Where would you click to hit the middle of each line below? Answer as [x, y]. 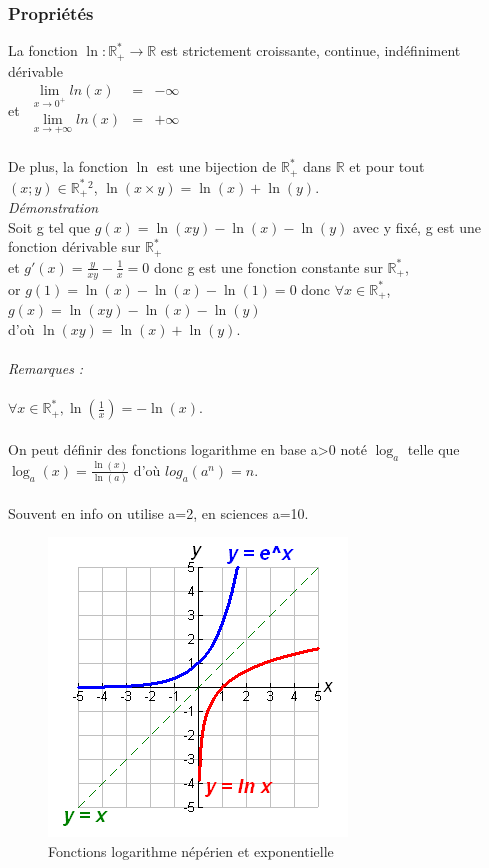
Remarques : [46, 367]
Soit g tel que [49, 226]
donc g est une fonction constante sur [268, 266]
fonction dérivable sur [74, 246]
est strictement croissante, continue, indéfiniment [310, 50]
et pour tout [387, 166]
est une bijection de [216, 166]
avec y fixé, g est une [416, 226]
